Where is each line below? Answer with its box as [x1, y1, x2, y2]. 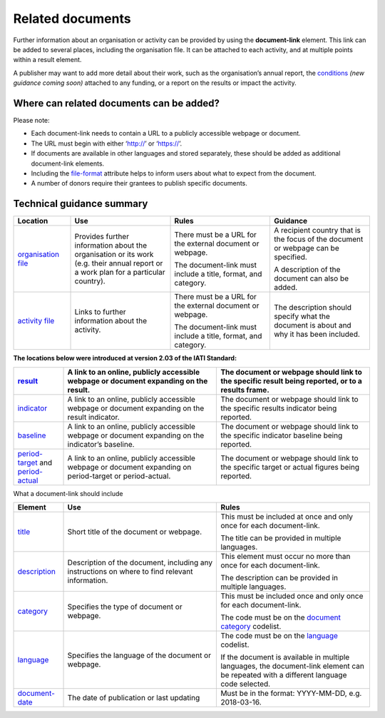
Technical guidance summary [13, 198, 148, 210]
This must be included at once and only [220, 512, 353, 522]
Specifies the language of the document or [67, 650, 212, 660]
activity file [17, 316, 55, 326]
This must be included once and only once [220, 591, 364, 601]
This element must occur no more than [220, 552, 351, 562]
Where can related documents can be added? [13, 97, 220, 109]
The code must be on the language [220, 631, 339, 641]
